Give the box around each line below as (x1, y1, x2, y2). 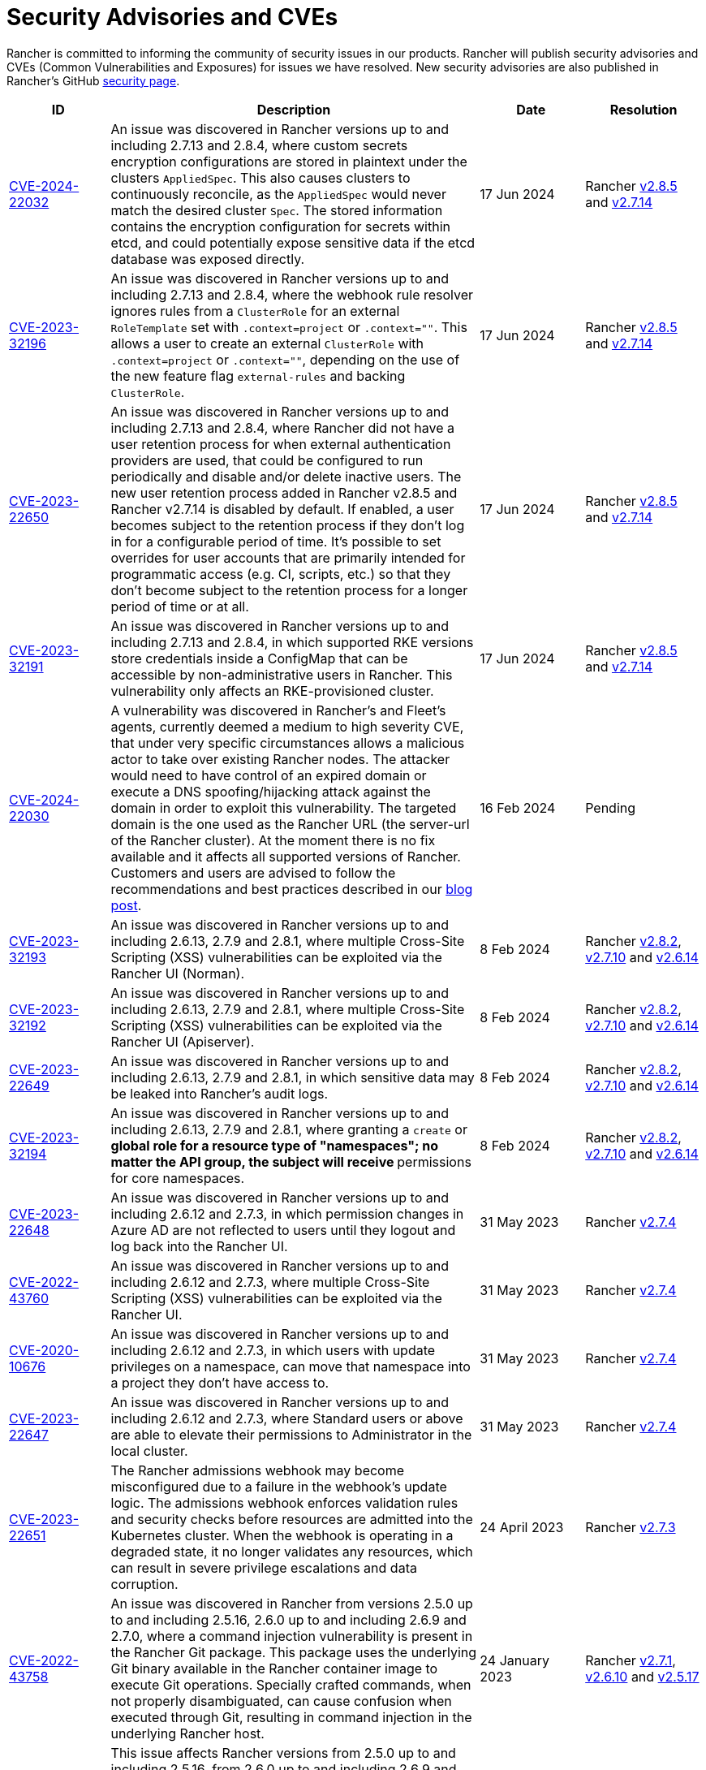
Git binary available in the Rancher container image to (110, 1660, 438, 1677)
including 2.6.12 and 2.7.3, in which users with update (110, 1341, 436, 1358)
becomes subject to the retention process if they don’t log (110, 516, 465, 533)
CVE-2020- (9, 1341, 80, 1358)
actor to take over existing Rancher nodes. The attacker (110, 750, 450, 767)
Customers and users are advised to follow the (110, 864, 396, 881)
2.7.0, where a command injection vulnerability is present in (110, 1627, 473, 1644)
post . (110, 896, 142, 913)
